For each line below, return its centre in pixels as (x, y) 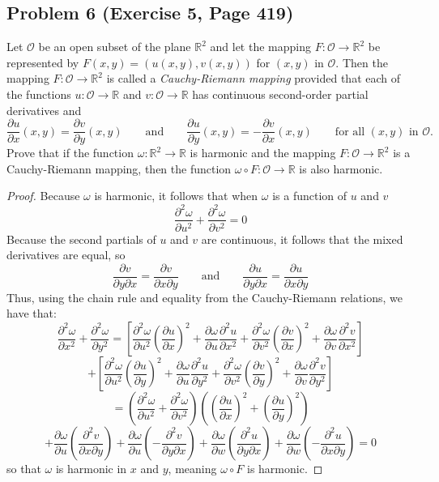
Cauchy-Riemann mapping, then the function (119, 168)
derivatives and (44, 110)
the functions (39, 94)
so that (24, 469)
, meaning (192, 469)
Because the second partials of (81, 239)
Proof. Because (43, 196)
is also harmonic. (341, 168)
